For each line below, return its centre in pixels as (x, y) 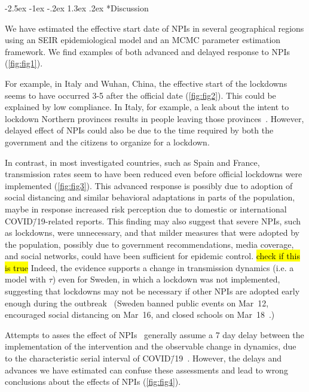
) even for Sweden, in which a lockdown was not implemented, (166, 279)
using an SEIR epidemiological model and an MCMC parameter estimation (143, 40)
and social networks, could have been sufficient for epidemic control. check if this (152, 256)
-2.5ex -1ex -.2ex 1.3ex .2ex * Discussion (77, 8)
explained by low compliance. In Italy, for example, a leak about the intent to (147, 107)
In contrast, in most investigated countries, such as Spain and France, (132, 162)
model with (25, 279)
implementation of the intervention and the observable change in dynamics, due (151, 346)
